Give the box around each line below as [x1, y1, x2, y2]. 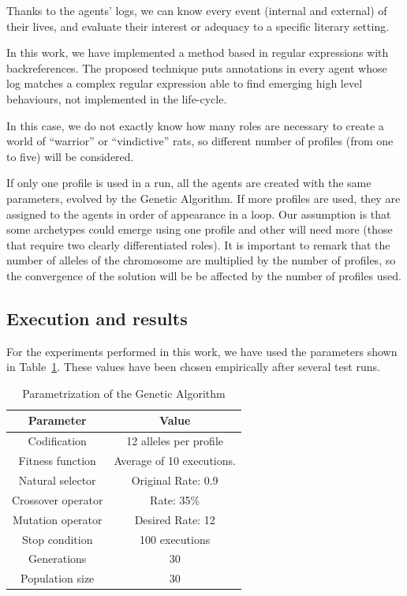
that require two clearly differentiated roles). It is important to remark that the [6, 236, 390, 253]
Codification [28, 433, 87, 449]
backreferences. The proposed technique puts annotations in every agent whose [6, 59, 387, 76]
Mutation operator [12, 511, 103, 527]
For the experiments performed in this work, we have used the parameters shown [6, 343, 398, 359]
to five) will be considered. [6, 148, 134, 164]
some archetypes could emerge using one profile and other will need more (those [6, 221, 393, 238]
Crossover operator [12, 491, 103, 508]
